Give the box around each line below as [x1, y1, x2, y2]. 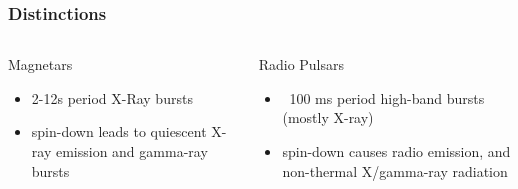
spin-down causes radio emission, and [282, 141, 511, 161]
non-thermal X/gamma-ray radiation [282, 160, 508, 181]
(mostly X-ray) [282, 107, 374, 128]
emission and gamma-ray [55, 141, 208, 161]
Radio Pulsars [258, 54, 345, 75]
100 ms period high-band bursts [289, 87, 485, 108]
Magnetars [8, 54, 73, 75]
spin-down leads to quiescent [31, 121, 207, 142]
